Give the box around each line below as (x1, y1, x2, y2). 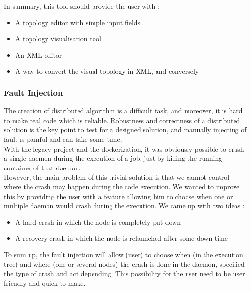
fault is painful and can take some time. (4, 134, 122, 144)
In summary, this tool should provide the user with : (4, 1, 159, 11)
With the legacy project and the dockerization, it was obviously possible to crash (4, 143, 244, 153)
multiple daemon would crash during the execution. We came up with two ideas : (4, 200, 245, 211)
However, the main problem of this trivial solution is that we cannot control (4, 172, 230, 182)
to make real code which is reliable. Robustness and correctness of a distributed (4, 115, 240, 125)
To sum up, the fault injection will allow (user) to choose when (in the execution (4, 249, 243, 259)
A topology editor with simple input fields (15, 17, 141, 27)
